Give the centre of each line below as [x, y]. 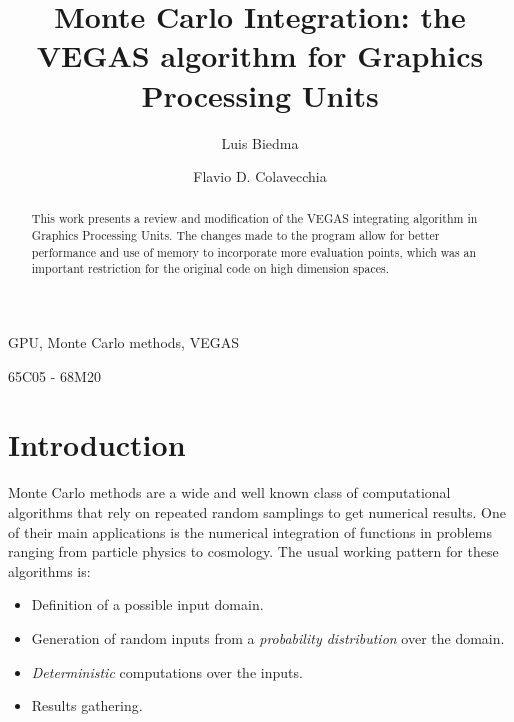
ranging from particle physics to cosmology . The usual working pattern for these [253, 551]
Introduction [97, 444]
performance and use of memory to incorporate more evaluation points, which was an [254, 251]
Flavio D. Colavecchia [260, 176]
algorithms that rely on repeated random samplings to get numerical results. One [257, 512]
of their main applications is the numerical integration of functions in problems [250, 531]
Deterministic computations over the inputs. [167, 671]
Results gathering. [87, 705]
